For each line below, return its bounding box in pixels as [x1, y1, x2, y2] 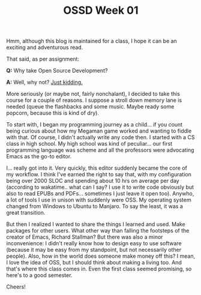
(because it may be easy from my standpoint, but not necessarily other [6, 246, 182, 254]
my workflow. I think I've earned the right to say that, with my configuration [6, 171, 192, 178]
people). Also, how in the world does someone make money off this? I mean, [6, 252, 196, 260]
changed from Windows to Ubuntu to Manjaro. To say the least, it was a [6, 203, 183, 210]
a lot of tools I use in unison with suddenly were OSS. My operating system [6, 196, 191, 204]
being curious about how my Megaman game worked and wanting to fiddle [6, 127, 192, 135]
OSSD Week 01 [63, 4, 139, 17]
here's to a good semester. [6, 272, 73, 279]
